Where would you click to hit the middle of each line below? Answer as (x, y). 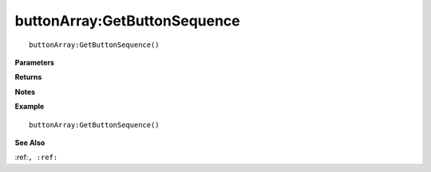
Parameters (35, 62)
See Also (30, 143)
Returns (28, 77)
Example (30, 107)
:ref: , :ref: (36, 157)
